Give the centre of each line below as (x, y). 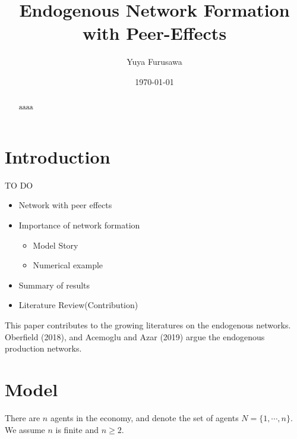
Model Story (56, 245)
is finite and (77, 429)
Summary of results (54, 285)
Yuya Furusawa (154, 62)
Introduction (58, 156)
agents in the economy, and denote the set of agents (144, 417)
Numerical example (68, 265)
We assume (25, 429)
